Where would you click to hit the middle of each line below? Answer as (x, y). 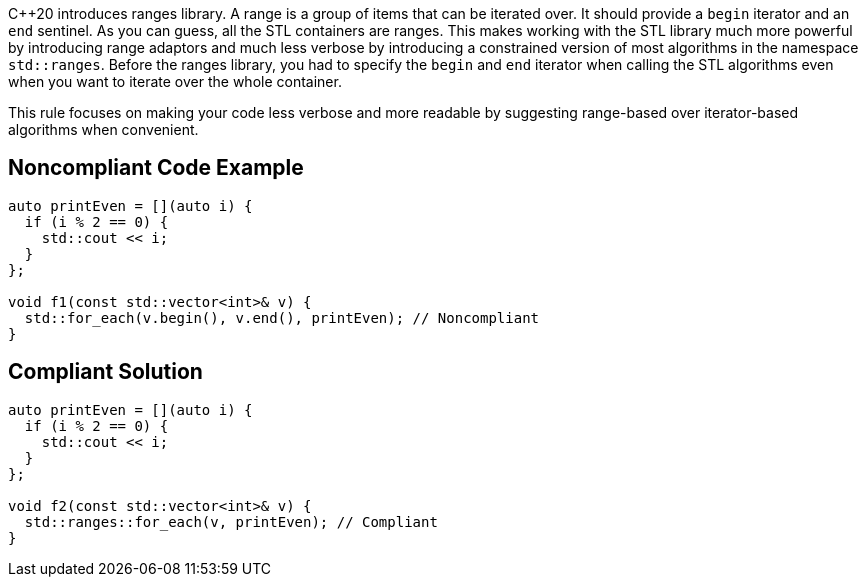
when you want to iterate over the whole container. (175, 81)
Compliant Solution (105, 372)
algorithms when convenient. (103, 129)
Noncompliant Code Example (156, 168)
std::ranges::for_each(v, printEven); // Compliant (231, 521)
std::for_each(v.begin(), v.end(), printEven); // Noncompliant (282, 317)
